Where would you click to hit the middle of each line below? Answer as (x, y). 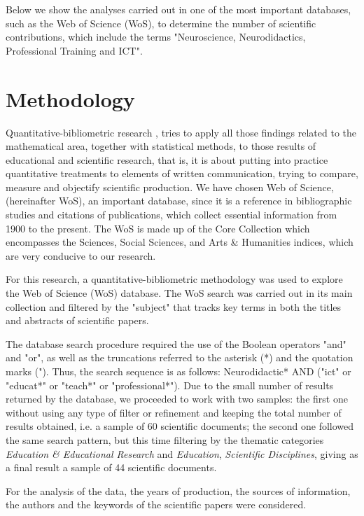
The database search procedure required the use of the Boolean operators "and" (176, 343)
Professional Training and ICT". (74, 50)
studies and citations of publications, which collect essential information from (171, 215)
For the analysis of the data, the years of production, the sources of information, (178, 490)
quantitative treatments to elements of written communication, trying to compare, (182, 173)
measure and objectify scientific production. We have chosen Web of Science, (170, 187)
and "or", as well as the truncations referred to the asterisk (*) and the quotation (180, 357)
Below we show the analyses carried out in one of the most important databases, (178, 9)
